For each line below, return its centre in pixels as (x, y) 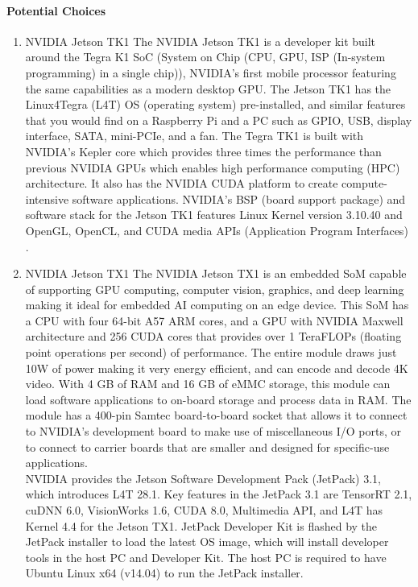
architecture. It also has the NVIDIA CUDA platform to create (182, 183)
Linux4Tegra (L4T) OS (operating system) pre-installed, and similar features (215, 104)
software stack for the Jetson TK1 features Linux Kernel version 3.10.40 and (214, 215)
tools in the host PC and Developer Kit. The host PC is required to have (206, 557)
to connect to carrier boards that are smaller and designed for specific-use (207, 446)
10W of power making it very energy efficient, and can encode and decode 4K (217, 368)
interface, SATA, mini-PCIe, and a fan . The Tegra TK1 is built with (195, 136)
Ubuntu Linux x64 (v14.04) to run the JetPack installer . (164, 573)
